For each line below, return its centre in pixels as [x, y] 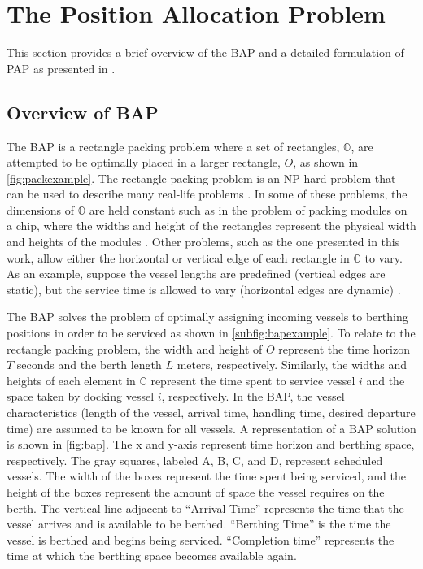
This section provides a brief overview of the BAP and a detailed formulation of [205, 52]
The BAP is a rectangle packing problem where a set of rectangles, [173, 146]
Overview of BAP [83, 112]
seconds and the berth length [89, 365]
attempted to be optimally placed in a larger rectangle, [144, 162]
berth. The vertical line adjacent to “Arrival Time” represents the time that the [205, 508]
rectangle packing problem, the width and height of [135, 348]
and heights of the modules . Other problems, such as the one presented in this [203, 242]
